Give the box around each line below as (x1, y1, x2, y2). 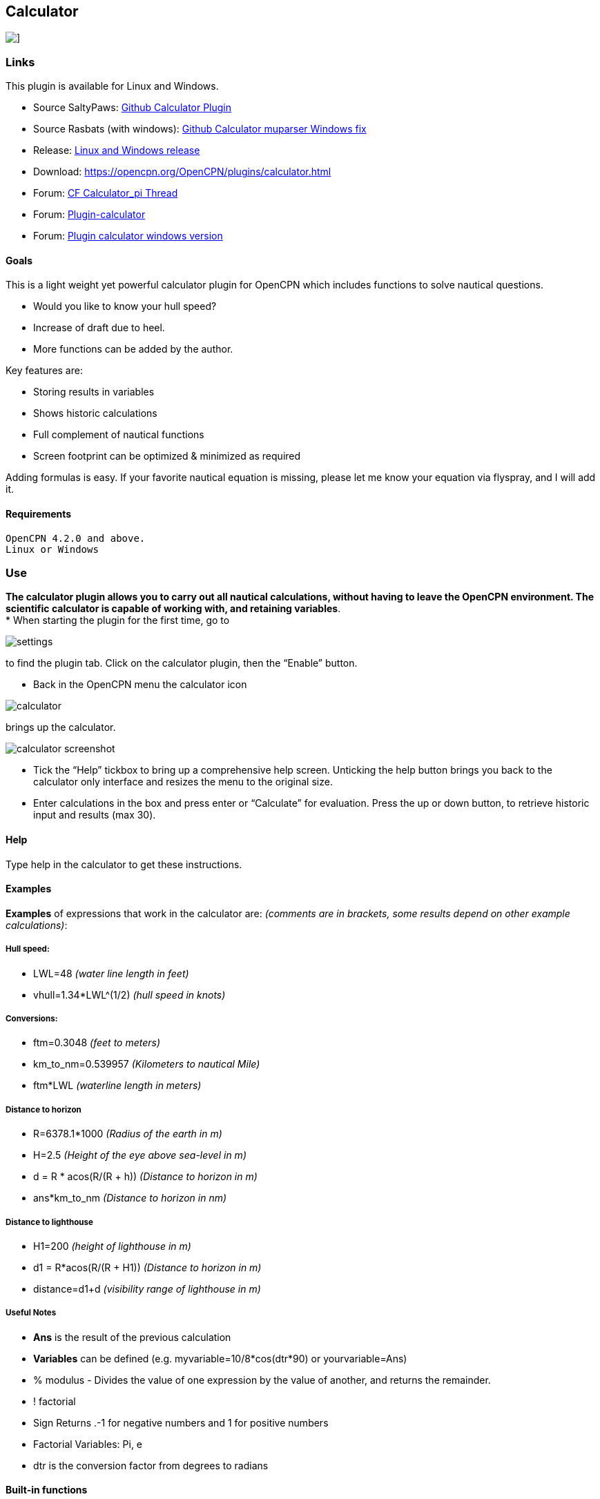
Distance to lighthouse (6, 1217, 93, 1227)
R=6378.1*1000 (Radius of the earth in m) (33, 1128, 222, 1140)
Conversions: (6, 1013, 58, 1023)
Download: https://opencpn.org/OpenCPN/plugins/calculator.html (33, 166, 331, 178)
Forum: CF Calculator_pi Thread (33, 187, 178, 199)
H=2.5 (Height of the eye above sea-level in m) (33, 1149, 246, 1162)
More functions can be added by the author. (33, 343, 233, 355)
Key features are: (6, 364, 83, 377)
